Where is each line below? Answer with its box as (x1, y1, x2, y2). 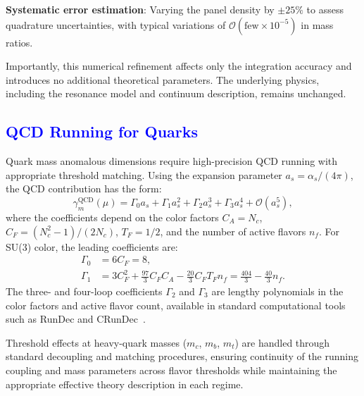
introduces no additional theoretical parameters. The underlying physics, (6, 72, 320, 87)
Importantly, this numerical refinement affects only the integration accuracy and (6, 58, 352, 73)
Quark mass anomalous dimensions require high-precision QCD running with (6, 154, 338, 168)
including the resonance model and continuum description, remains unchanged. (6, 86, 346, 101)
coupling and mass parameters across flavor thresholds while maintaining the (6, 362, 337, 377)
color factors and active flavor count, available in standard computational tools (6, 297, 346, 312)
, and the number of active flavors (160, 223, 306, 238)
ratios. (6, 35, 33, 49)
